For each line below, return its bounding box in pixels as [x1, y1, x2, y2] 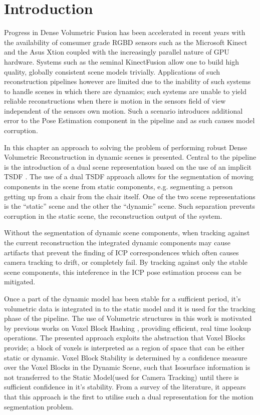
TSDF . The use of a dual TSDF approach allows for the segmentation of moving [4, 171, 254, 182]
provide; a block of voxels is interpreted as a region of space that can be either [4, 342, 244, 352]
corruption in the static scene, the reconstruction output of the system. [4, 210, 222, 221]
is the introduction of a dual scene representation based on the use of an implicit [4, 161, 252, 172]
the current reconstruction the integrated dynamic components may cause [4, 237, 230, 247]
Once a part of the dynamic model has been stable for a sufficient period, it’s [4, 293, 241, 303]
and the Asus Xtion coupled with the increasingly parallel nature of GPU [4, 47, 229, 57]
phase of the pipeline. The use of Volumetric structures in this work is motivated [4, 313, 252, 323]
